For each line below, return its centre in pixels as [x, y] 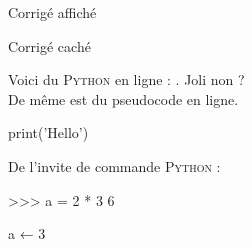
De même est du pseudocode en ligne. [123, 98]
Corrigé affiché [52, 12]
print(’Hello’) [48, 132]
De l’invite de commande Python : [114, 165]
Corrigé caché [49, 45]
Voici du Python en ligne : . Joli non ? [126, 79]
